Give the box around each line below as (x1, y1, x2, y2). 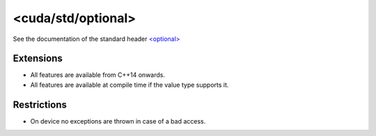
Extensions (13, 53, 63, 65)
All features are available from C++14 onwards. (30, 71, 165, 79)
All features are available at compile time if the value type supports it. (30, 80, 229, 89)
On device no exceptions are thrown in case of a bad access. (30, 117, 206, 125)
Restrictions (13, 99, 68, 110)
